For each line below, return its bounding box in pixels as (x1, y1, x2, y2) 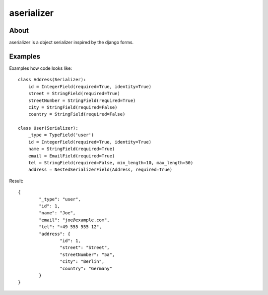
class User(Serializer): (18, 125, 78, 131)
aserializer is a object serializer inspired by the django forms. (9, 40, 134, 46)
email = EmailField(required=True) (28, 153, 115, 158)
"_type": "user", (39, 196, 81, 202)
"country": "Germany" (60, 265, 113, 271)
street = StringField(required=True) (28, 91, 120, 97)
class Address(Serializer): (18, 77, 86, 83)
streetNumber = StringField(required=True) (28, 98, 136, 103)
